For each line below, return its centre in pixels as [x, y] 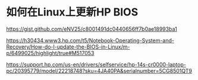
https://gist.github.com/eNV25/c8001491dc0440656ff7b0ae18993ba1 [92, 29]
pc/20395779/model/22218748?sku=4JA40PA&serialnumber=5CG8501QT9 [99, 71]
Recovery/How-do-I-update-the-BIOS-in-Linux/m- [68, 47]
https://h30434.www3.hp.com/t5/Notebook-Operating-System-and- [90, 40]
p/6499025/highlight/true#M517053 [50, 53]
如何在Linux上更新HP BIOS [72, 12]
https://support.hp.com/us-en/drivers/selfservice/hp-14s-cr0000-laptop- [96, 64]
